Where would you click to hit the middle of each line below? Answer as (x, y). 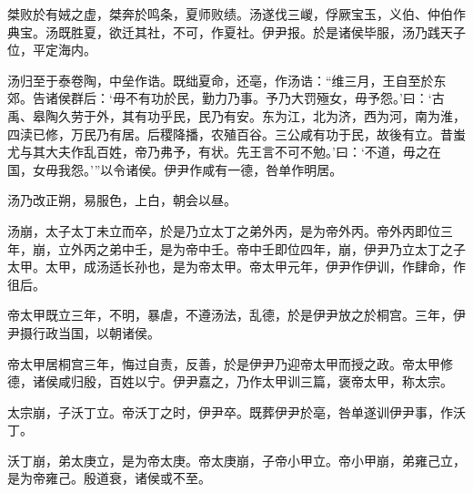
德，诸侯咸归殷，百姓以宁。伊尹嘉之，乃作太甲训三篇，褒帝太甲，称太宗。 (230, 381)
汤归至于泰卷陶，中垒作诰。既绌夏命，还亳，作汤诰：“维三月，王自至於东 (227, 80)
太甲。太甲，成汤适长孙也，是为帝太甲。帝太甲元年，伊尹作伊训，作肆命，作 (236, 267)
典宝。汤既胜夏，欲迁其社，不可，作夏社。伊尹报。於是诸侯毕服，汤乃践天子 (236, 31)
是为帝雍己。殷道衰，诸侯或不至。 (109, 478)
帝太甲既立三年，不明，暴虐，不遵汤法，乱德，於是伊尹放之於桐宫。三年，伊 (236, 315)
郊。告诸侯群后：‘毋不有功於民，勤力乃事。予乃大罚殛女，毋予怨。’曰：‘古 (226, 98)
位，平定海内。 (52, 50)
